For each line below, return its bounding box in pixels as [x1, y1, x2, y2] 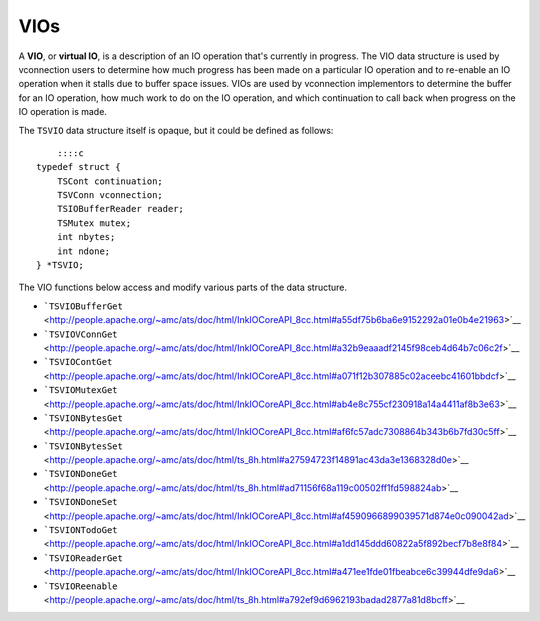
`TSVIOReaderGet [43, 552, 124, 564]
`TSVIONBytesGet [43, 412, 124, 424]
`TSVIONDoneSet [43, 496, 119, 508]
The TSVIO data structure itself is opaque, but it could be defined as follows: [18, 124, 334, 136]
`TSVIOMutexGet [43, 385, 119, 396]
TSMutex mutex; [56, 217, 132, 229]
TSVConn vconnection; [56, 190, 164, 201]
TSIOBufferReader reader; [56, 203, 185, 215]
